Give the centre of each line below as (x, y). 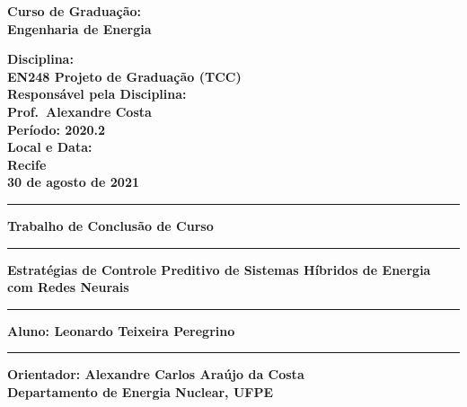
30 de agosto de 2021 (73, 182)
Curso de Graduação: (75, 11)
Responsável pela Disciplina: (97, 94)
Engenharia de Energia (79, 28)
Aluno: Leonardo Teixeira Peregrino (121, 330)
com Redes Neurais (68, 287)
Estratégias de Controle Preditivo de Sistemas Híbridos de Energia (219, 269)
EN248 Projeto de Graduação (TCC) (124, 76)
